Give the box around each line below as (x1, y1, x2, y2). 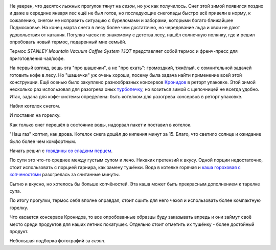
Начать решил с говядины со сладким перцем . (9, 148, 112, 154)
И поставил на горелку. (9, 112, 61, 118)
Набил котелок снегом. (9, 103, 61, 109)
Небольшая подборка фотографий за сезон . (9, 238, 106, 244)
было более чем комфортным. (9, 138, 77, 144)
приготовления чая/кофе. (9, 55, 65, 61)
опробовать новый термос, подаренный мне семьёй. (9, 38, 126, 45)
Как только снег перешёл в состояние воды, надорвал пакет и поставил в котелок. (9, 121, 192, 128)
